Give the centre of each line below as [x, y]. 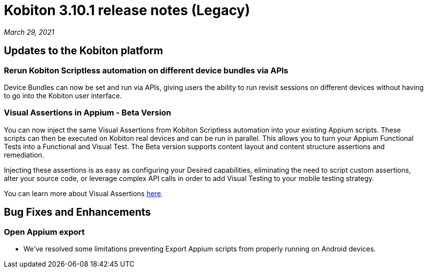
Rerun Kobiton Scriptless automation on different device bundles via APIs [146, 70]
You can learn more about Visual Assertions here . [84, 193]
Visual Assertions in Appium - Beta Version [88, 113]
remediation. [24, 155]
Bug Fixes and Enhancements [77, 212]
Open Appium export [44, 232]
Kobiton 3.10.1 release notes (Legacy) [127, 10]
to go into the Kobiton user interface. [63, 95]
